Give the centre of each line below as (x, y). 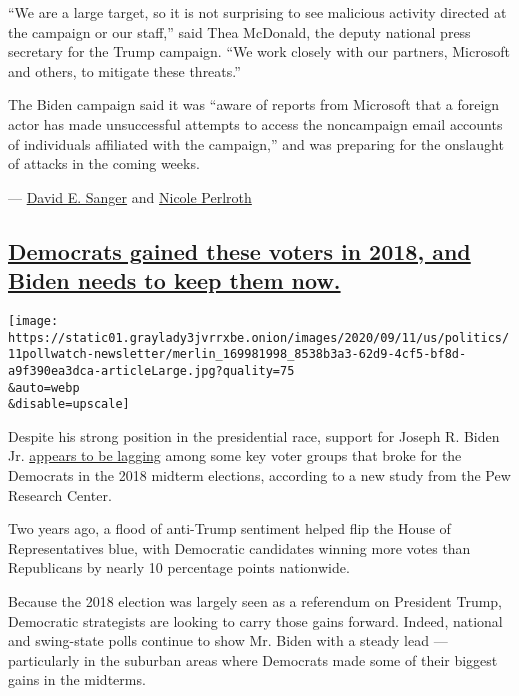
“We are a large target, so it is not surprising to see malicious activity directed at (257, 12)
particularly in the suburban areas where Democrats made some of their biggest (253, 659)
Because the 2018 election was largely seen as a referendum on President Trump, (255, 601)
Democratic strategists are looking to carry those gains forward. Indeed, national (255, 620)
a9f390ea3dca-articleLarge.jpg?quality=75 (151, 370)
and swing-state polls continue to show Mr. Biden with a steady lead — (228, 640)
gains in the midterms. (77, 679)
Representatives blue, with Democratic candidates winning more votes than (239, 547)
